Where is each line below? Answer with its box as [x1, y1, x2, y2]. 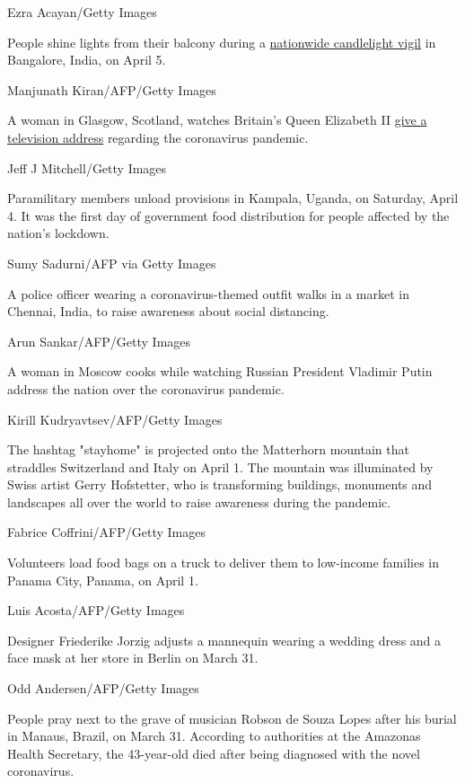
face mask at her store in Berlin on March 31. [7, 648, 259, 667]
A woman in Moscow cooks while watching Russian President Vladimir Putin [7, 362, 433, 381]
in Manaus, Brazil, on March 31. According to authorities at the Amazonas [7, 726, 421, 745]
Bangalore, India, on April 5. [7, 50, 166, 69]
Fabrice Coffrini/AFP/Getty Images [7, 523, 206, 541]
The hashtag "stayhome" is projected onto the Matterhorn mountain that [7, 440, 409, 459]
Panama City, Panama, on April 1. [7, 570, 198, 589]
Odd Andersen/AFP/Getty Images [7, 679, 199, 698]
